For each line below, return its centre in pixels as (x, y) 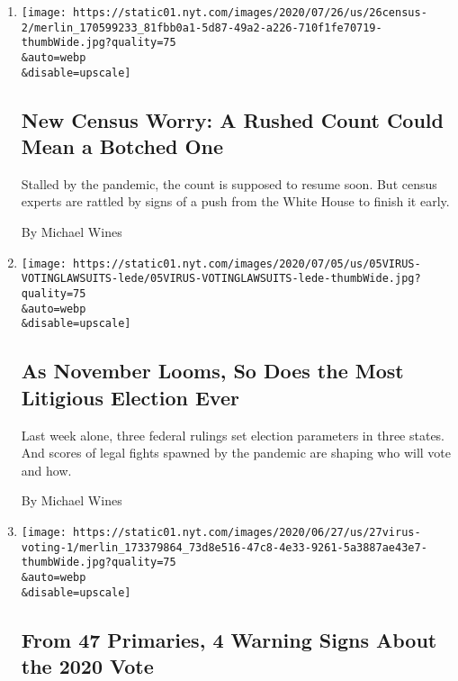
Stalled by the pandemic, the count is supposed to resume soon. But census (229, 183)
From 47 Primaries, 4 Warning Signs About (229, 639)
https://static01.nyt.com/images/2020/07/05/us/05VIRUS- (247, 263)
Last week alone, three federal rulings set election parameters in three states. (233, 435)
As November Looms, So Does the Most (212, 371)
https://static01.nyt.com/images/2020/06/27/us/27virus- (247, 532)
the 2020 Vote (87, 665)
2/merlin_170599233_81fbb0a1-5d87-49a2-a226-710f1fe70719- (202, 27)
